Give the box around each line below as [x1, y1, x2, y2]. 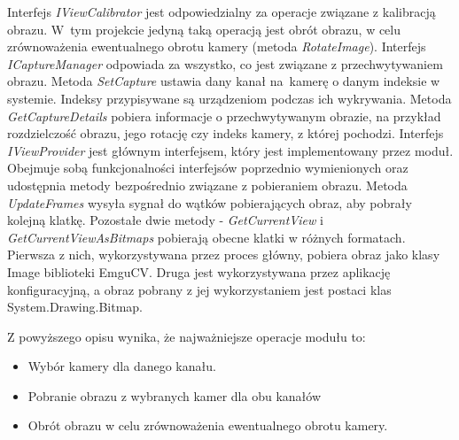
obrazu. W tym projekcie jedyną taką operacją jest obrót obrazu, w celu [7, 19, 401, 38]
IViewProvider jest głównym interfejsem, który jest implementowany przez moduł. [7, 141, 454, 159]
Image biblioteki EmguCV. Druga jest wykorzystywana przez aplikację [7, 262, 391, 281]
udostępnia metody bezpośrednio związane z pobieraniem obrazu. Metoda [7, 175, 408, 194]
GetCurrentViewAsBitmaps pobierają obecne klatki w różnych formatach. [7, 228, 406, 246]
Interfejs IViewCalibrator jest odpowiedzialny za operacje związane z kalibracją [7, 3, 436, 20]
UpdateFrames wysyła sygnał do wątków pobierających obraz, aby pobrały [7, 193, 412, 212]
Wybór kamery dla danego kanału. [27, 357, 216, 375]
